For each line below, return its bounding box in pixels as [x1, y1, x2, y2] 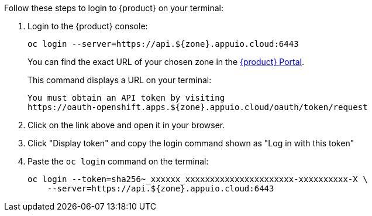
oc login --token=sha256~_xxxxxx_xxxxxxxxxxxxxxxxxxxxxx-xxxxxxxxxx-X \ [27, 174, 368, 184]
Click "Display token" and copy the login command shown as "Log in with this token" [27, 138, 354, 148]
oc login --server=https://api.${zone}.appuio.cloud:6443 [27, 39, 299, 49]
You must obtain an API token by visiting [27, 93, 225, 102]
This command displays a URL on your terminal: [27, 75, 212, 85]
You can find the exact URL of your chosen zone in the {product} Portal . [27, 57, 304, 67]
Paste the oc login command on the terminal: [27, 156, 209, 166]
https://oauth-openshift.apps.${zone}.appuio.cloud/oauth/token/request [27, 102, 368, 112]
